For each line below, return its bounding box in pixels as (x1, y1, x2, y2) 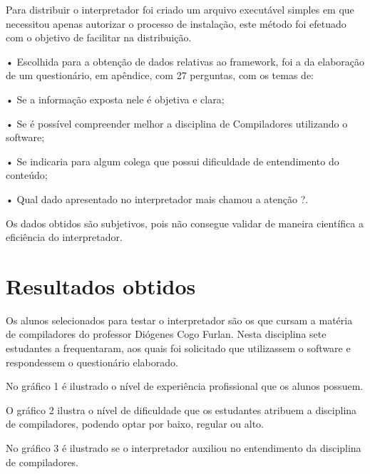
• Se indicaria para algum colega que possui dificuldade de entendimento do (6, 153, 339, 168)
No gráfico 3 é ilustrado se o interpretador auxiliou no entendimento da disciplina (6, 440, 361, 455)
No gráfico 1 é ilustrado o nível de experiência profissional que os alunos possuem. (6, 378, 364, 393)
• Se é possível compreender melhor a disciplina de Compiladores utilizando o (6, 115, 348, 130)
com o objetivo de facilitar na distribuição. (6, 30, 192, 45)
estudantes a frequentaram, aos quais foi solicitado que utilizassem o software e (6, 341, 351, 356)
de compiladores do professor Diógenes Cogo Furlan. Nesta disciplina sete (6, 326, 327, 341)
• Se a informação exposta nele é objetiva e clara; (6, 91, 225, 106)
